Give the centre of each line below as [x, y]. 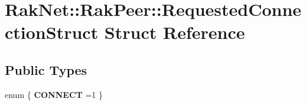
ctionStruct [52, 32]
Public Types [46, 69]
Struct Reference [175, 32]
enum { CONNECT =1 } [54, 94]
